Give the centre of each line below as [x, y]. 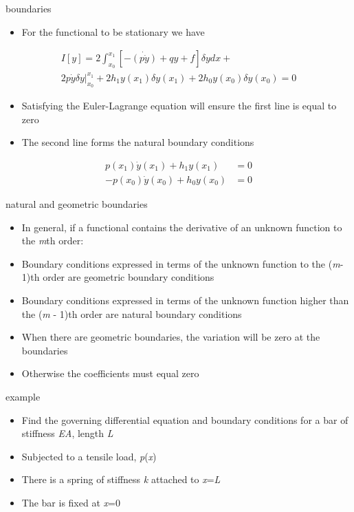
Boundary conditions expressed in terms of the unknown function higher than [185, 300]
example [23, 396]
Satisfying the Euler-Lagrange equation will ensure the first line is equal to [179, 106]
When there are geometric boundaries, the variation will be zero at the [171, 337]
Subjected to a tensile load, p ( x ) [89, 456]
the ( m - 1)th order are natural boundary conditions [132, 313]
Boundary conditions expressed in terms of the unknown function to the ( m [181, 263]
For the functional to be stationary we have [113, 31]
